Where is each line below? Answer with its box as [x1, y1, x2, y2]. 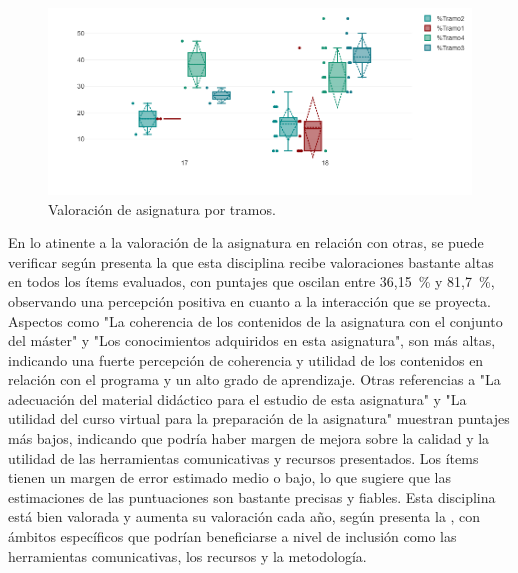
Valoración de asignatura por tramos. [48, 198, 276, 219]
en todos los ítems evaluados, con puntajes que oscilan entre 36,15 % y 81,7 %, [8, 271, 495, 292]
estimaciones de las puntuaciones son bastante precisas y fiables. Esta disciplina [8, 486, 496, 507]
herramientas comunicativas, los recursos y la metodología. [8, 545, 367, 566]
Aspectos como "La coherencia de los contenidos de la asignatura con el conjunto [8, 310, 503, 331]
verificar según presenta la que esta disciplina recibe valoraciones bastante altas [8, 251, 494, 272]
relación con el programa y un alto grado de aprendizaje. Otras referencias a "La [8, 369, 501, 390]
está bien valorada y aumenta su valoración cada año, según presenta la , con [8, 506, 481, 527]
